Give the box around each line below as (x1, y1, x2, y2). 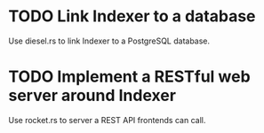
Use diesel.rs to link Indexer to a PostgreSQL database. (8, 35, 211, 46)
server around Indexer (8, 86, 177, 106)
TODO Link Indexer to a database (8, 6, 256, 27)
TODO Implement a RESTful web (8, 66, 251, 87)
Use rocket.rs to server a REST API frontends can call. (8, 114, 206, 125)
